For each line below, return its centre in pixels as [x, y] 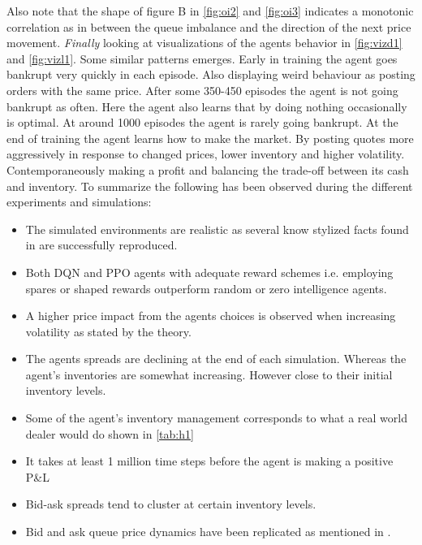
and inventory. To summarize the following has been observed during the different [210, 186]
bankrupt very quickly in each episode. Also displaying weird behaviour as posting [211, 74]
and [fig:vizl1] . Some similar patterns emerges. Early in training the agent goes [202, 58]
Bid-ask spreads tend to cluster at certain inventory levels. [171, 504]
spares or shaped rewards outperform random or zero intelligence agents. [206, 288]
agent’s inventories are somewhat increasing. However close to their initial [209, 374]
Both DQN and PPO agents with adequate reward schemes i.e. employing [209, 272]
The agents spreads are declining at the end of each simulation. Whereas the [216, 359]
